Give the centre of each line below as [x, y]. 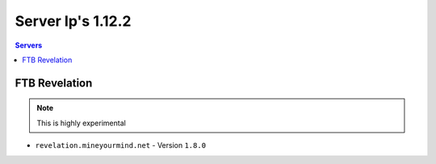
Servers [29, 45]
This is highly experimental [82, 123]
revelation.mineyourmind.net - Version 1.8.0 [120, 145]
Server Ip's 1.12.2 [73, 21]
